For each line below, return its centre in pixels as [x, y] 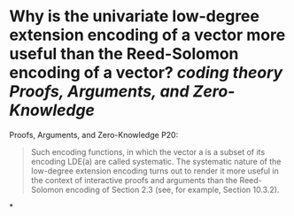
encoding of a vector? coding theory [146, 73]
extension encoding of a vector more [147, 35]
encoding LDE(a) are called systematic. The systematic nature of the [156, 161]
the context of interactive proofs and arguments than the [134, 180]
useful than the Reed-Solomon [124, 54]
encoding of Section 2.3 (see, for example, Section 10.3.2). [172, 189]
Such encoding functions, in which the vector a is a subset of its [148, 151]
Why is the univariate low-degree [134, 16]
